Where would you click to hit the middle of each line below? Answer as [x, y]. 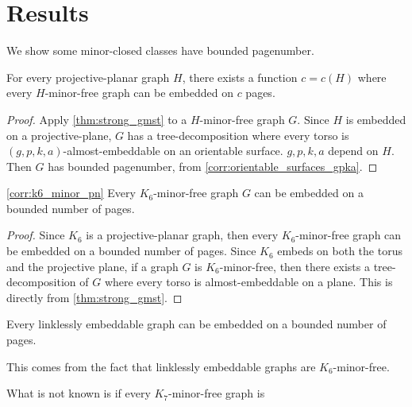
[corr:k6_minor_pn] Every [71, 193]
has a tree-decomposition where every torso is [238, 135]
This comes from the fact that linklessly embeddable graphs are [161, 366]
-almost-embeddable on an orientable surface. [173, 151]
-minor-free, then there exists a [295, 266]
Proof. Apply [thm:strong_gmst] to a [97, 119]
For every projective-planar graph [88, 77]
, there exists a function [240, 77]
